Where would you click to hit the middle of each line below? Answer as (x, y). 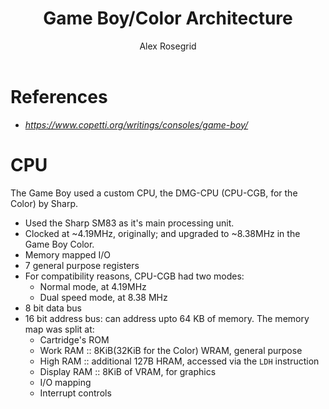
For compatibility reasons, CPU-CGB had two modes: (134, 276)
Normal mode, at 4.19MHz (93, 286)
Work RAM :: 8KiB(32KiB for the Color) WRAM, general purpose (171, 350)
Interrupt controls (75, 393)
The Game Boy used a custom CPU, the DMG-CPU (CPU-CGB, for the (154, 193)
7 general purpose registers (82, 265)
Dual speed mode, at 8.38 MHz (103, 297)
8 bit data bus (53, 308)
